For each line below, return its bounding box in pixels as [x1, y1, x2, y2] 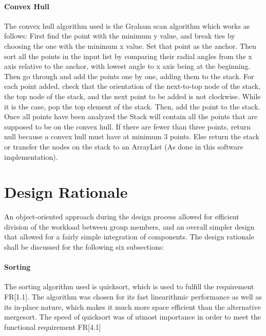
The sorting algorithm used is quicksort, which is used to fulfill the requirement [4, 281, 254, 292]
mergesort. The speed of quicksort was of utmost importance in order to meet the [4, 311, 261, 322]
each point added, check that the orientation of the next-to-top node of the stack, [4, 81, 261, 91]
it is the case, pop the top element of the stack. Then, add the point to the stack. [4, 101, 260, 111]
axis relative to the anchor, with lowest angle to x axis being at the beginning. [4, 61, 251, 71]
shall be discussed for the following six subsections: [4, 241, 164, 252]
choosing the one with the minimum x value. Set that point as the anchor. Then [4, 40, 256, 51]
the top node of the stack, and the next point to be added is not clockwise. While [4, 90, 261, 101]
